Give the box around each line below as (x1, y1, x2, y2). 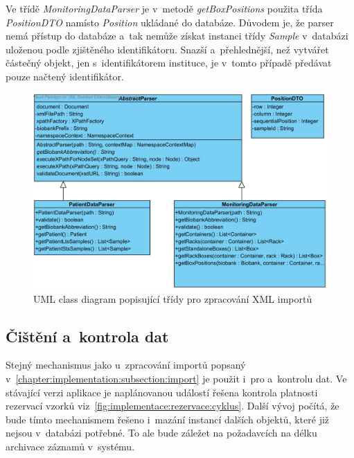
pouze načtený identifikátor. (6, 69, 124, 83)
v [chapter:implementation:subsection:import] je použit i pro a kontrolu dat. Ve (6, 371, 347, 385)
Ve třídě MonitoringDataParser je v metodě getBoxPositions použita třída (6, 1, 323, 15)
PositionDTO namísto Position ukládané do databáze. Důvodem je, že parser (6, 15, 334, 29)
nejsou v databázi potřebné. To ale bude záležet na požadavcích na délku (6, 425, 317, 440)
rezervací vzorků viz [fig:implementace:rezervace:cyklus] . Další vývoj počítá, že (6, 398, 339, 413)
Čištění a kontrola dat (6, 325, 169, 346)
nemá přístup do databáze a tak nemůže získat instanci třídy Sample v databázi (6, 28, 348, 43)
